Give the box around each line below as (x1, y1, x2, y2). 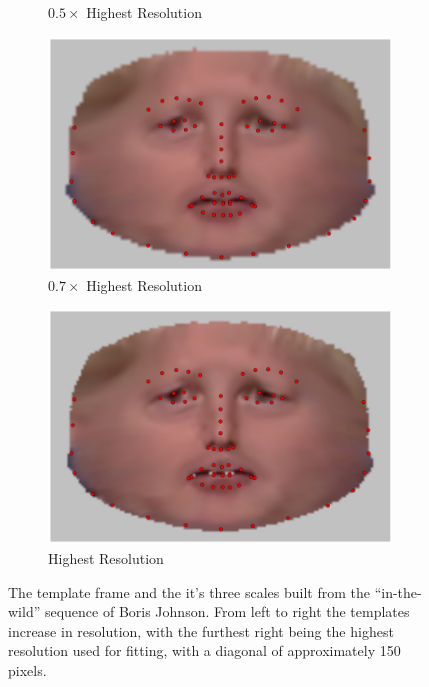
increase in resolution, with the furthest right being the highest (8, 620, 394, 641)
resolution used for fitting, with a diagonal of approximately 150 (8, 640, 401, 661)
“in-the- (374, 581, 422, 602)
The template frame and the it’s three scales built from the (8, 581, 370, 602)
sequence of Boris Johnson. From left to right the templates (44, 601, 410, 622)
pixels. (8, 659, 47, 680)
